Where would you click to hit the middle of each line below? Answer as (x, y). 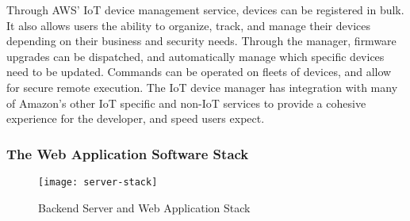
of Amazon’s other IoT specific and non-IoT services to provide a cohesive (186, 103)
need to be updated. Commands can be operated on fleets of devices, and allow (199, 72)
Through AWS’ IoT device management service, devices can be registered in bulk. (205, 10)
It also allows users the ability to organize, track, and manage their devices (189, 25)
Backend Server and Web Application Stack (144, 207)
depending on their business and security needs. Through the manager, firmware (201, 41)
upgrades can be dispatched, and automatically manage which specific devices (195, 56)
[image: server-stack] (98, 182)
